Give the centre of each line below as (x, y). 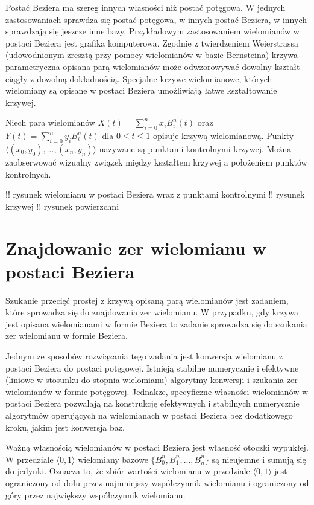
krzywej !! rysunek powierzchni (62, 206)
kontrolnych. (28, 174)
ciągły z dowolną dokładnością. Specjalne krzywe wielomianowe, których (139, 78)
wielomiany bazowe (113, 459)
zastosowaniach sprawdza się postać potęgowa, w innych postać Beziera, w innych (156, 19)
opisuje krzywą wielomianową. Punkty (223, 136)
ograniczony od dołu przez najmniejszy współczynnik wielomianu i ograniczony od (157, 482)
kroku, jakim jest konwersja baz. (65, 427)
